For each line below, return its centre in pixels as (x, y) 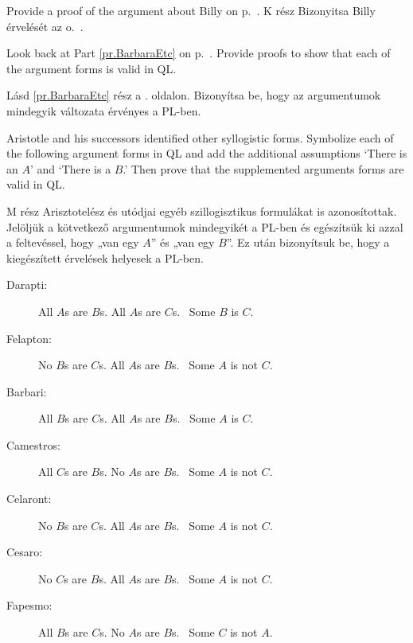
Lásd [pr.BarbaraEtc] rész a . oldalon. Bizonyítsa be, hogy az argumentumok (194, 95)
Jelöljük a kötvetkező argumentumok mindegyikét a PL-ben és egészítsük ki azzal (205, 226)
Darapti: (27, 284)
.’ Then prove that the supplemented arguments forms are (263, 168)
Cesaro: (25, 552)
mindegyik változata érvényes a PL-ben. (104, 110)
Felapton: (29, 338)
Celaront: (29, 499)
